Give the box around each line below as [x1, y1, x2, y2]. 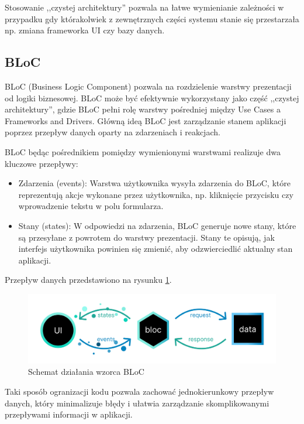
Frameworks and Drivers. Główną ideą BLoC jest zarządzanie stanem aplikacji [5, 114, 286, 126]
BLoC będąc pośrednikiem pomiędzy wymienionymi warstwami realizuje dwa [5, 145, 281, 158]
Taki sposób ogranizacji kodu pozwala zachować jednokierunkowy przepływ [5, 385, 274, 397]
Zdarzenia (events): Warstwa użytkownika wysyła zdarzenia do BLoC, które [18, 177, 291, 189]
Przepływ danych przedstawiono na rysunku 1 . [5, 273, 172, 286]
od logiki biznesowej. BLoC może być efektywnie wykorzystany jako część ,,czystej [5, 91, 299, 104]
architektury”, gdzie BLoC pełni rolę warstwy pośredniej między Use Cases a [5, 103, 281, 115]
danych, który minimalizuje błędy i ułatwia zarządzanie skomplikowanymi [5, 396, 270, 409]
